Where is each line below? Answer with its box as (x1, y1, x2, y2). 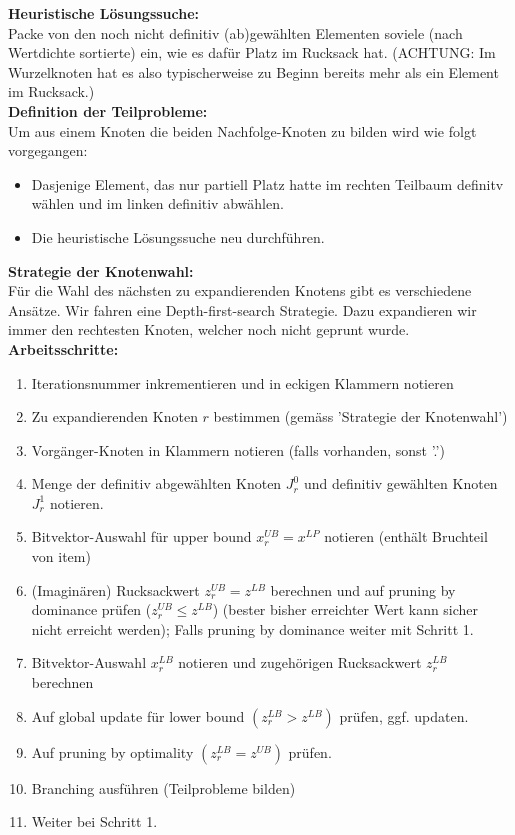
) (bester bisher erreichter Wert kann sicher (212, 599, 479, 620)
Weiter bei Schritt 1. (31, 811, 158, 832)
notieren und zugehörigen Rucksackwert (178, 652, 422, 673)
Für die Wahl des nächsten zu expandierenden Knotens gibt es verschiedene (8, 280, 472, 301)
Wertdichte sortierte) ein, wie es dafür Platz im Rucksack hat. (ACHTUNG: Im (8, 42, 496, 63)
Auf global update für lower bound (31, 705, 245, 726)
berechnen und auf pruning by (270, 579, 456, 600)
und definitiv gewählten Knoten (303, 473, 498, 494)
